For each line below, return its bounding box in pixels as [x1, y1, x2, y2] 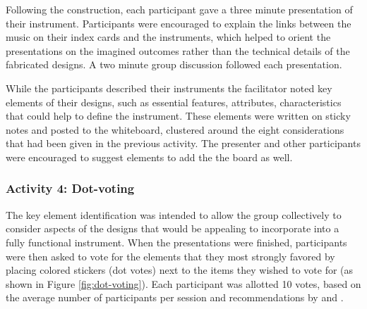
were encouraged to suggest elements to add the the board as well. [6, 149, 293, 164]
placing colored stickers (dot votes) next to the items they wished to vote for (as [6, 263, 354, 277]
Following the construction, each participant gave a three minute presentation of [6, 2, 353, 16]
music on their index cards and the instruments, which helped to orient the [6, 30, 331, 44]
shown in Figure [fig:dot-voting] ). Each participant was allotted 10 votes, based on [6, 276, 361, 291]
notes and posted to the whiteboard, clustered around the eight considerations [6, 122, 344, 137]
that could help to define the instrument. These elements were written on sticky [6, 108, 351, 123]
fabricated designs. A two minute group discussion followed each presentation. [6, 57, 342, 72]
